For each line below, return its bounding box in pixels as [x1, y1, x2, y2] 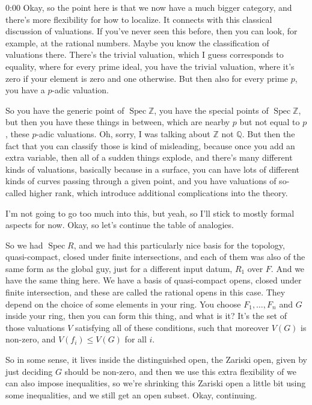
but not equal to [239, 116, 300, 128]
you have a [5, 84, 45, 96]
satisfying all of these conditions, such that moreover [75, 321, 269, 333]
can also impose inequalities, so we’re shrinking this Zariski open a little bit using [5, 377, 306, 389]
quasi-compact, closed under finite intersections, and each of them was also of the [5, 250, 305, 263]
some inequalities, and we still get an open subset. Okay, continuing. [5, 388, 257, 401]
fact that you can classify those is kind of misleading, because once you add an [5, 139, 295, 152]
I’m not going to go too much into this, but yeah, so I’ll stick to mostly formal [5, 206, 295, 219]
